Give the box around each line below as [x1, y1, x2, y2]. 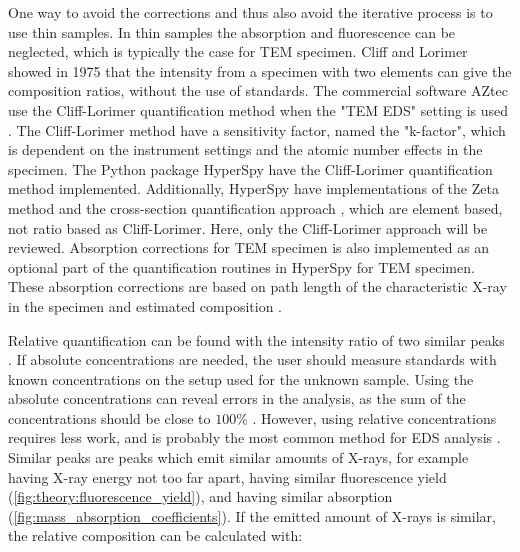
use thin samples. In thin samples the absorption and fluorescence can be [8, 21, 456, 42]
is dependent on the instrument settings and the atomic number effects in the [8, 139, 483, 160]
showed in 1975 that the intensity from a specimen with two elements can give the [8, 60, 512, 81]
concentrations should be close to [8, 407, 211, 428]
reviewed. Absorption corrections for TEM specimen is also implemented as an [8, 237, 490, 258]
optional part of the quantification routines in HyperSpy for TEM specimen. [8, 256, 475, 277]
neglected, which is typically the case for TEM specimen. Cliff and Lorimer [8, 41, 468, 62]
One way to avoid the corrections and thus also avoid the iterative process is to [8, 2, 493, 22]
